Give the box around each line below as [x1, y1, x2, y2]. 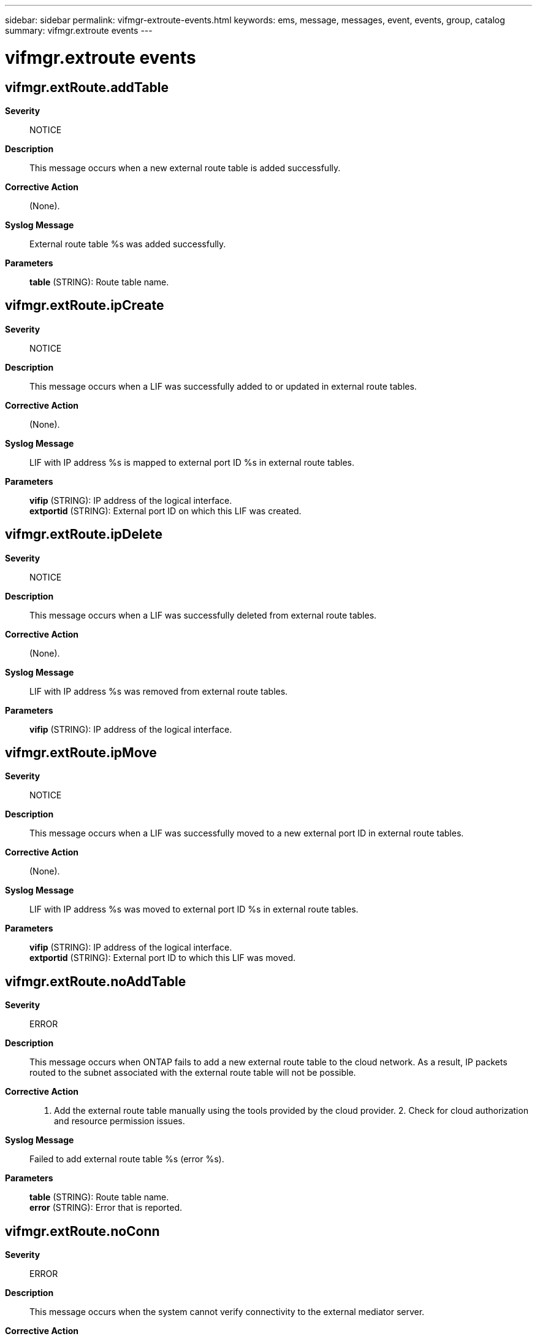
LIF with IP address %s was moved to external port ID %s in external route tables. [29, 904, 359, 915]
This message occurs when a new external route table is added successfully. [29, 162, 341, 173]
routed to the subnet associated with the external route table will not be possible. [29, 1067, 356, 1078]
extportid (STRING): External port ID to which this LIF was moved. [29, 952, 296, 963]
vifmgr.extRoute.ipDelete [5, 527, 162, 542]
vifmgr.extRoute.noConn [5, 1223, 160, 1239]
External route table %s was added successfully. [29, 238, 226, 249]
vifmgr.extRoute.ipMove [5, 745, 157, 761]
